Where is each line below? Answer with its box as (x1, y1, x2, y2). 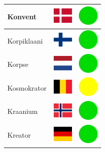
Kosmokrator (7, 82, 47, 93)
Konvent (7, 11, 36, 21)
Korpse (7, 59, 29, 69)
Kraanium (7, 106, 38, 116)
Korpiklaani (7, 35, 43, 46)
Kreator (7, 130, 31, 140)
